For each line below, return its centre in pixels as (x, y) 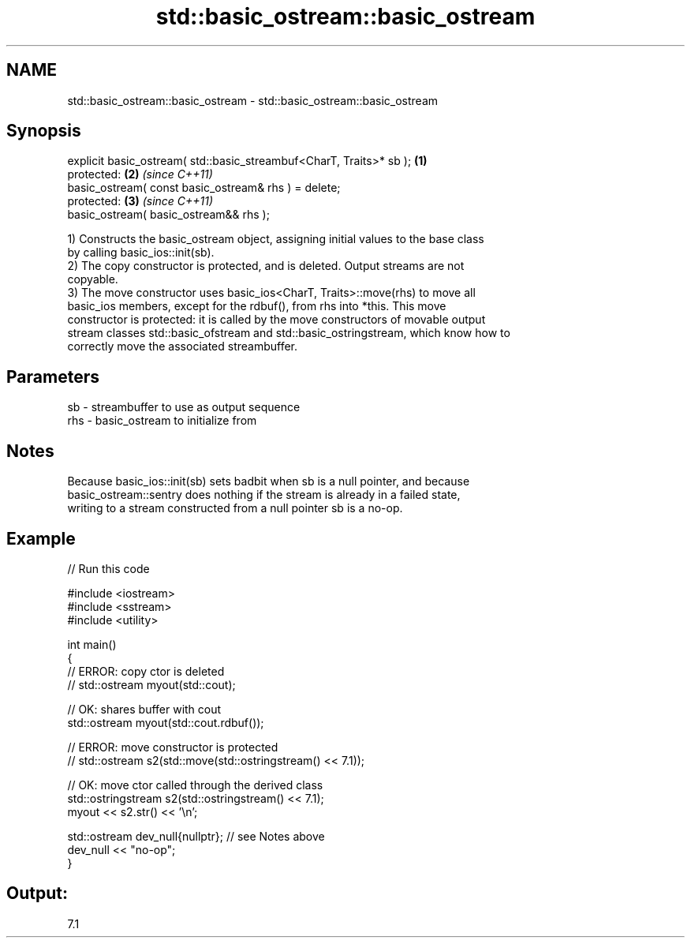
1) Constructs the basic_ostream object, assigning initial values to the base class (276, 239)
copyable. (93, 279)
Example (41, 538)
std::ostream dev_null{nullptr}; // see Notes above (196, 836)
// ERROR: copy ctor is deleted (146, 671)
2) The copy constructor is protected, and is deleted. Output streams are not (266, 266)
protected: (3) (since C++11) (140, 201)
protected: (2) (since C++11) (140, 174)
